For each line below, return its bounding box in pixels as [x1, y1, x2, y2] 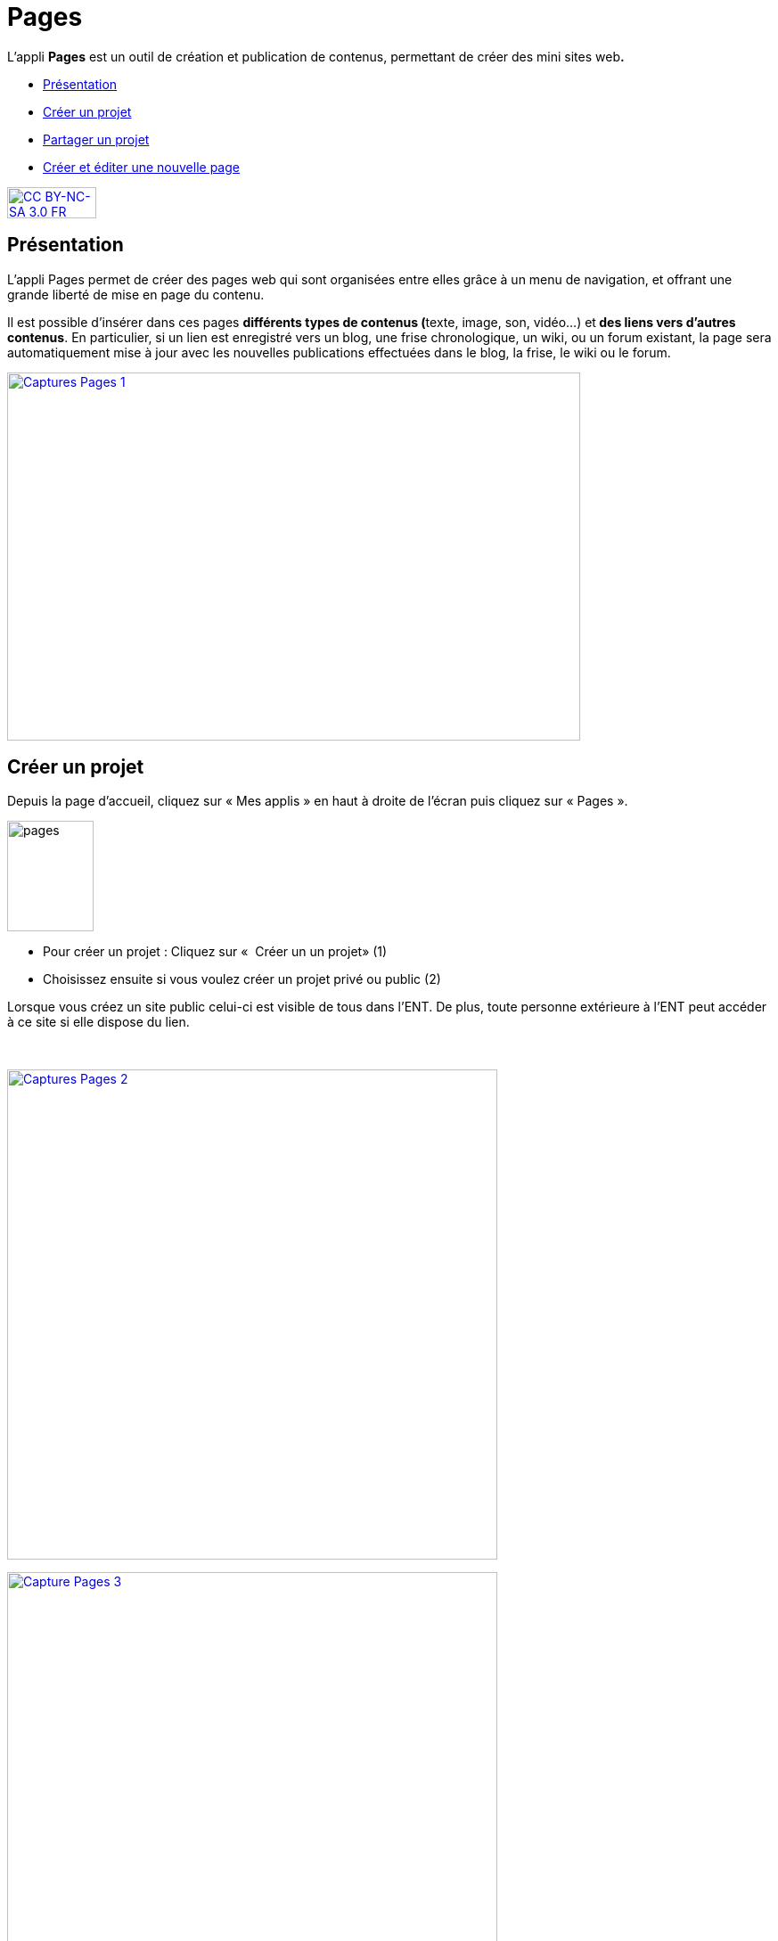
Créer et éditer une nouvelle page [43, 159, 240, 175]
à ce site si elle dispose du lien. [7, 1014, 190, 1030]
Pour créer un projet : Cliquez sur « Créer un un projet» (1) [43, 944, 388, 960]
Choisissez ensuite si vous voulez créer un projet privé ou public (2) [43, 971, 441, 987]
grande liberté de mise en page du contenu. [7, 286, 265, 302]
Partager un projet [43, 131, 150, 147]
